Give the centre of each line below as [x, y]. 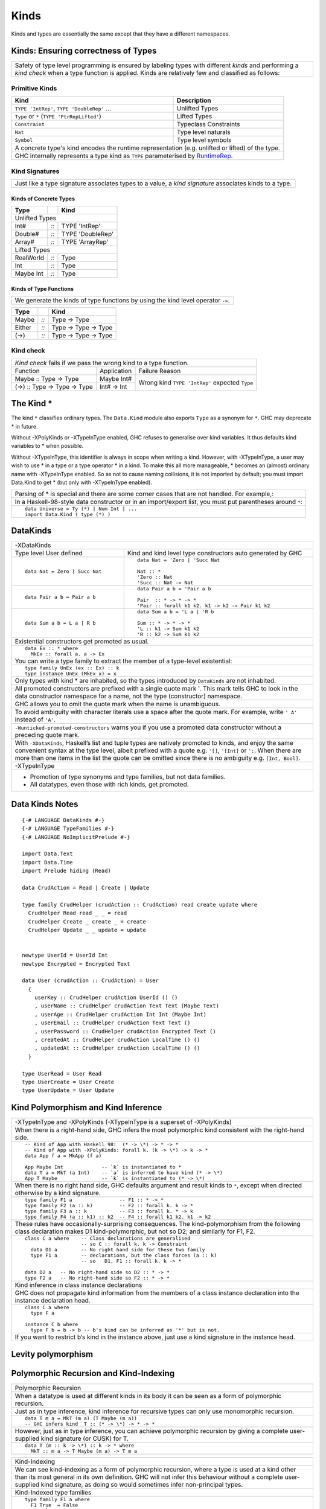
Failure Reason [160, 371]
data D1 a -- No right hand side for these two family [118, 1250]
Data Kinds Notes [45, 804]
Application [116, 371]
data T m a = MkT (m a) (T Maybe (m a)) [81, 1418]
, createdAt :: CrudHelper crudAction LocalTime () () [117, 1040]
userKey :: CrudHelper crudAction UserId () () [106, 998]
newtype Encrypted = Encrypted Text [76, 964]
